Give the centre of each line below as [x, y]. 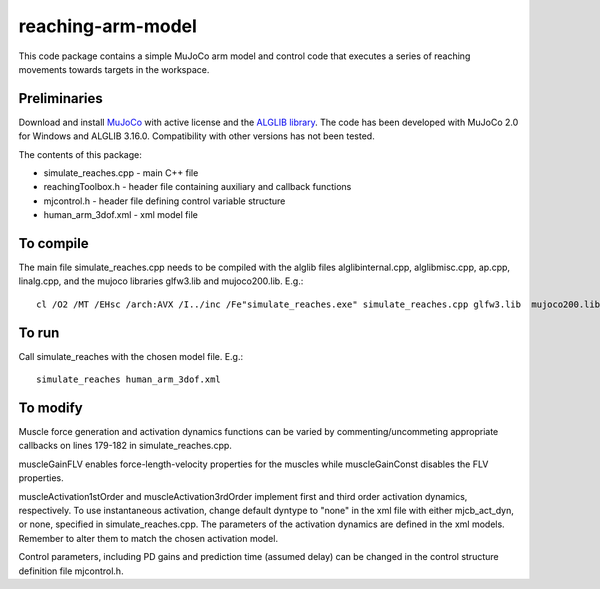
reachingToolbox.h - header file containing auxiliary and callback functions [197, 187]
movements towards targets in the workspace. [114, 69]
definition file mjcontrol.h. [71, 571]
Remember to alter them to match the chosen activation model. [148, 538]
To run [39, 332]
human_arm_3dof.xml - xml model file [121, 215]
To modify [51, 407]
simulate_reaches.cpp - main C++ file [121, 173]
